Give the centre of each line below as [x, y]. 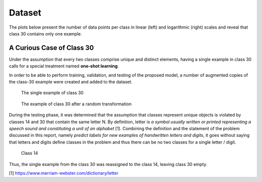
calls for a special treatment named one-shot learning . [64, 66]
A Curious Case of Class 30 [51, 48]
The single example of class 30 [52, 93]
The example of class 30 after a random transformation [76, 104]
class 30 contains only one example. [46, 33]
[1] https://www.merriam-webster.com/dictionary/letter [64, 173]
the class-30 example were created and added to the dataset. [71, 82]
